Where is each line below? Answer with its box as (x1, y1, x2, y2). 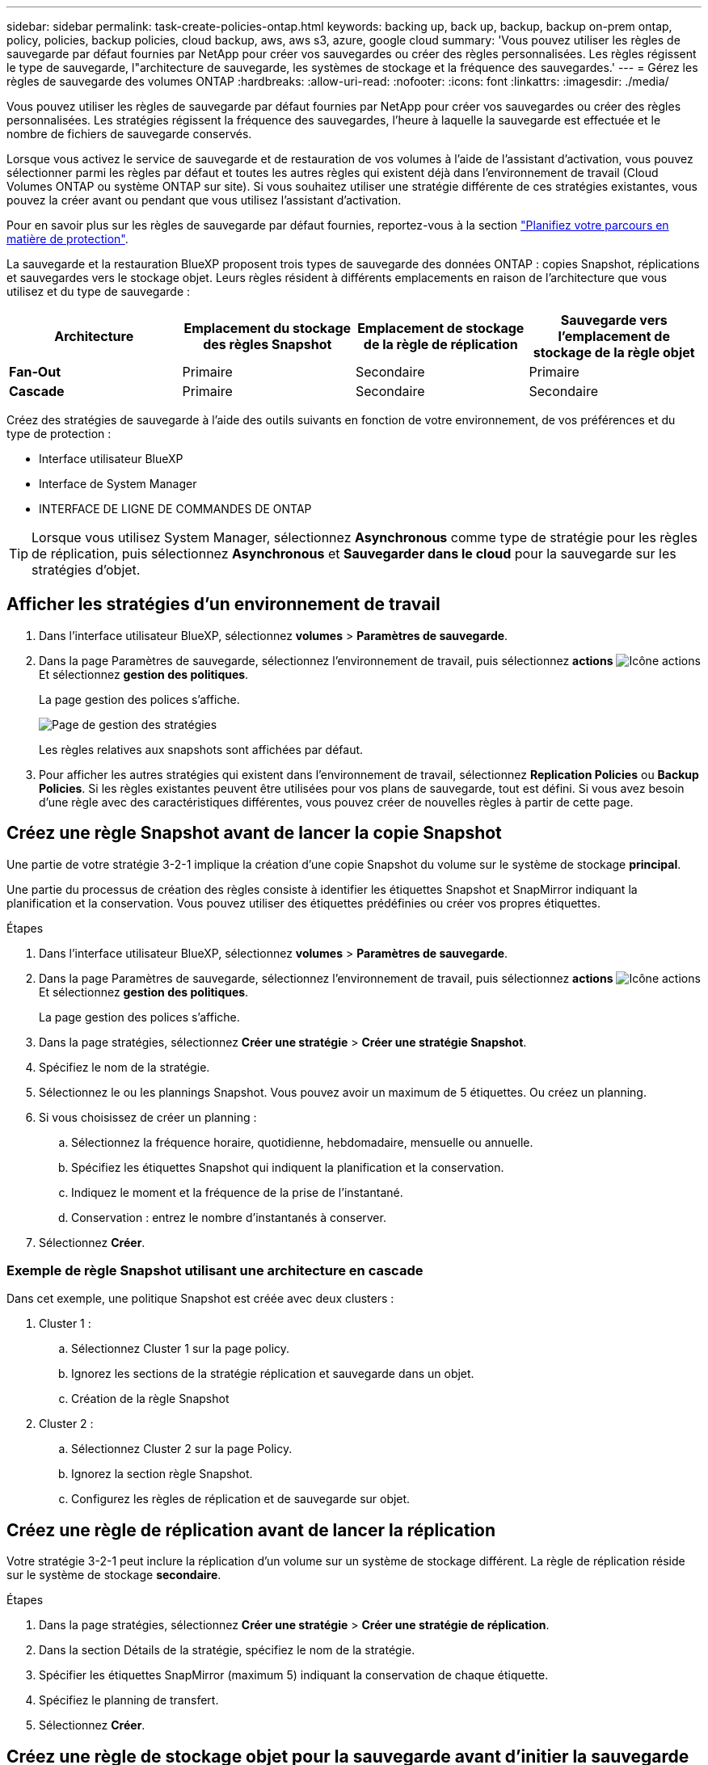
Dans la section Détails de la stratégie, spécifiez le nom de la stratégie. (39, 1643, 415, 1658)
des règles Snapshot (203, 336, 332, 352)
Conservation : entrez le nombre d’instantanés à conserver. (71, 1210, 386, 1224)
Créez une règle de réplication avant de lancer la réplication (6, 1519, 496, 1540)
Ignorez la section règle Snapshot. (71, 1467, 253, 1481)
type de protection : (6, 427, 112, 440)
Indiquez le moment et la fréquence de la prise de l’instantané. (71, 1185, 403, 1199)
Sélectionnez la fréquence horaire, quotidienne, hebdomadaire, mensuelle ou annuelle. (71, 1135, 533, 1149)
